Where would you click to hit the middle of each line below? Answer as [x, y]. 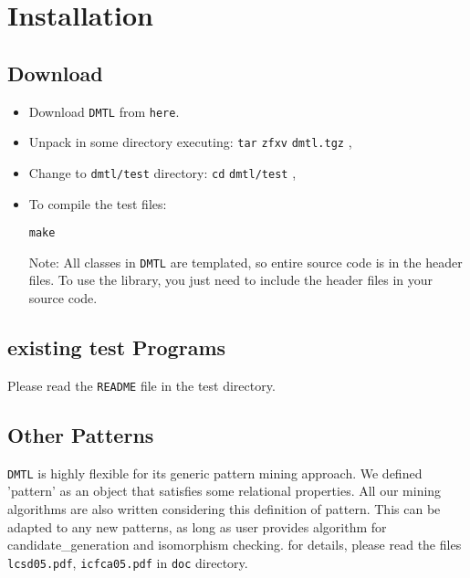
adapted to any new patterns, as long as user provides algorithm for [197, 526]
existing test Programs [117, 347]
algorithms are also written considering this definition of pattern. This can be [224, 508]
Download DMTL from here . [104, 111]
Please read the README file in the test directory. [141, 385]
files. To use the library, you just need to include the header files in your [231, 280]
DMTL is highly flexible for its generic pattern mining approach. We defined [215, 473]
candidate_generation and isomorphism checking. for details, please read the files [235, 545]
